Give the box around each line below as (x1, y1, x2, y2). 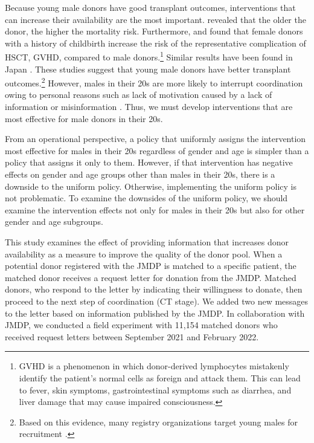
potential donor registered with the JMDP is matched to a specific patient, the (5, 259, 296, 272)
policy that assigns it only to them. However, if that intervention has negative (5, 156, 293, 169)
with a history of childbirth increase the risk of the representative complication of (5, 36, 306, 49)
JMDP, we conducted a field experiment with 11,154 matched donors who (5, 319, 278, 331)
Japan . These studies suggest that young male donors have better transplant (5, 62, 291, 75)
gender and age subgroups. (5, 215, 103, 228)
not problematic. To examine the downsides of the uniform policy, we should (5, 192, 288, 204)
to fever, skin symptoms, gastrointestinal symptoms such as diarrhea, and (19, 383, 292, 396)
